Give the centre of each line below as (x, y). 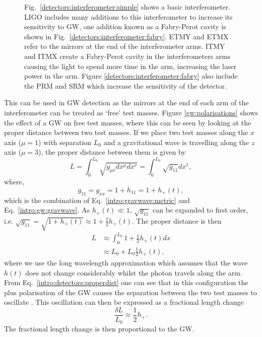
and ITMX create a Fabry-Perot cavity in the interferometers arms (127, 56)
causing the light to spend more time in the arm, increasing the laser (130, 66)
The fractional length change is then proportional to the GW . (99, 328)
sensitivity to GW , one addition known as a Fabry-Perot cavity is (125, 26)
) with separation (65, 142)
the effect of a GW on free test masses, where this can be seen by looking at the (128, 122)
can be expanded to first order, (201, 210)
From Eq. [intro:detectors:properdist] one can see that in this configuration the (126, 282)
